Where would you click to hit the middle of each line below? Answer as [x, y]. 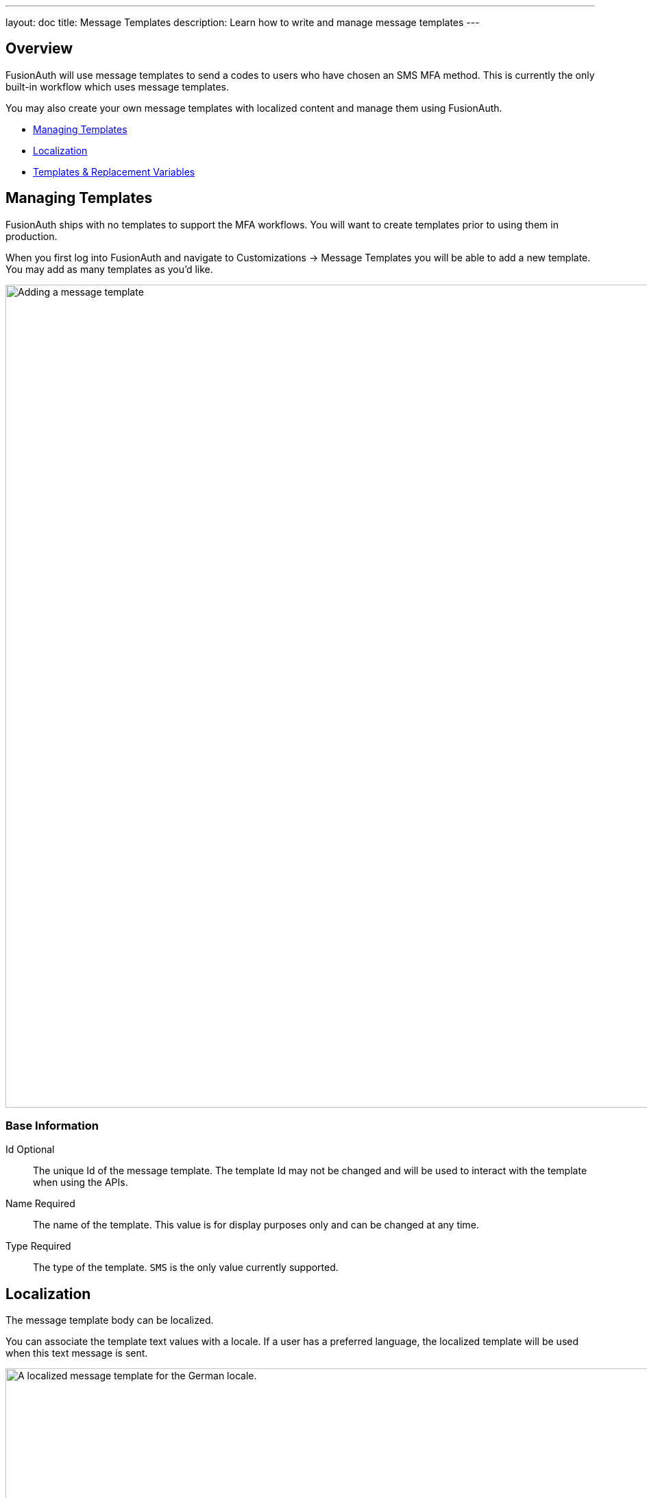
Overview [39, 49]
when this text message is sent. [77, 1353]
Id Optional [30, 1150]
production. [32, 236]
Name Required [40, 1204]
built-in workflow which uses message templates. [118, 86]
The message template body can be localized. [110, 1320]
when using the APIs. [81, 1182]
